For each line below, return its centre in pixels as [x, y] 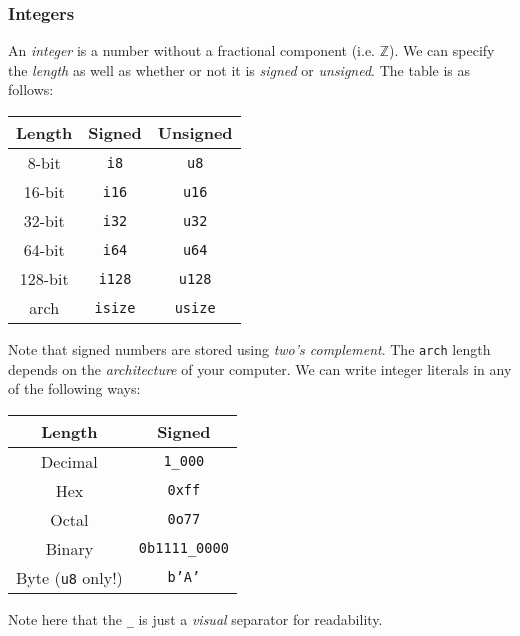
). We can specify [442, 50]
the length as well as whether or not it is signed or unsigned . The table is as [239, 69]
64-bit [44, 249]
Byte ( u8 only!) [69, 577]
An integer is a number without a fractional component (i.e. [192, 50]
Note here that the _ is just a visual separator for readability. [195, 618]
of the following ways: [74, 388]
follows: [31, 89]
